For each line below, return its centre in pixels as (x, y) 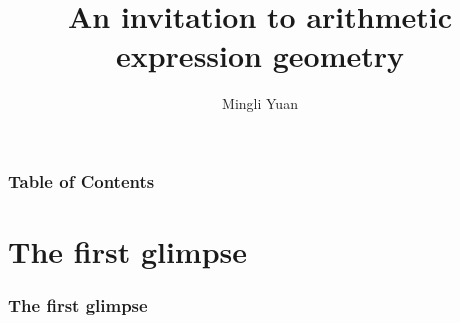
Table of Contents (81, 180)
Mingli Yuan (260, 103)
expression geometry (260, 55)
